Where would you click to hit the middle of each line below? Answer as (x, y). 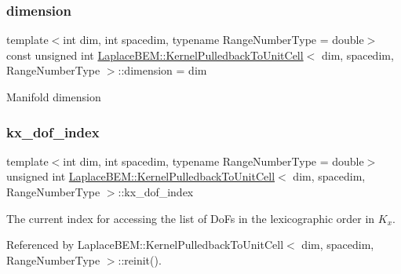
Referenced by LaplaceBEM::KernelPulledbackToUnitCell (145, 245)
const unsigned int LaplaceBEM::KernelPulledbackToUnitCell (155, 55)
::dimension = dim (162, 70)
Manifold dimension (54, 97)
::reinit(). (140, 259)
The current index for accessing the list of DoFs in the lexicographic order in (191, 218)
